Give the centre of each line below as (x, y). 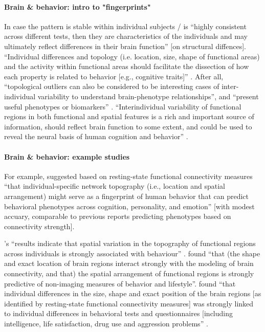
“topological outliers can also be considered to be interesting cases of (112, 86)
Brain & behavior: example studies (67, 156)
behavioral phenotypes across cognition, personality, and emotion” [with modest (129, 206)
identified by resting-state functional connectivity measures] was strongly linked (129, 303)
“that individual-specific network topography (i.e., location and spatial (115, 186)
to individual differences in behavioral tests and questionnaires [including (119, 313)
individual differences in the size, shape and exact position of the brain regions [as (133, 293)
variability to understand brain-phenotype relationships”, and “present (148, 96)
